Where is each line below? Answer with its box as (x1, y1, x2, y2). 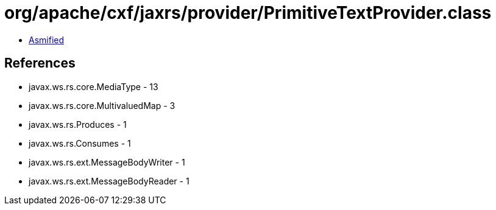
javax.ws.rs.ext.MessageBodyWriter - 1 (29, 156, 185, 167)
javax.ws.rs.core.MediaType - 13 (29, 81, 158, 92)
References (4, 55, 76, 71)
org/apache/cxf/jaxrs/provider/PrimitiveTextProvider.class (4, 2, 492, 23)
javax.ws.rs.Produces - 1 (29, 119, 127, 130)
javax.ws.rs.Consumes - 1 (29, 138, 131, 149)
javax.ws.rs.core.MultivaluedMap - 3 (29, 100, 175, 111)
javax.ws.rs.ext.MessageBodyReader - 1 (29, 175, 190, 186)
